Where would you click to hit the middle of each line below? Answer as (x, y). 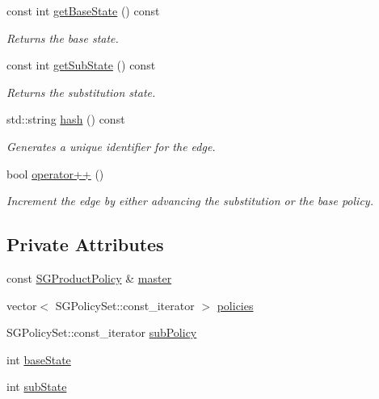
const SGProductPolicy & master (89, 277)
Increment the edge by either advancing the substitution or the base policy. (190, 201)
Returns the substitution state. (81, 92)
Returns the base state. (63, 38)
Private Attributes (85, 244)
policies (235, 305)
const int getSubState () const (81, 65)
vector (22, 305)
